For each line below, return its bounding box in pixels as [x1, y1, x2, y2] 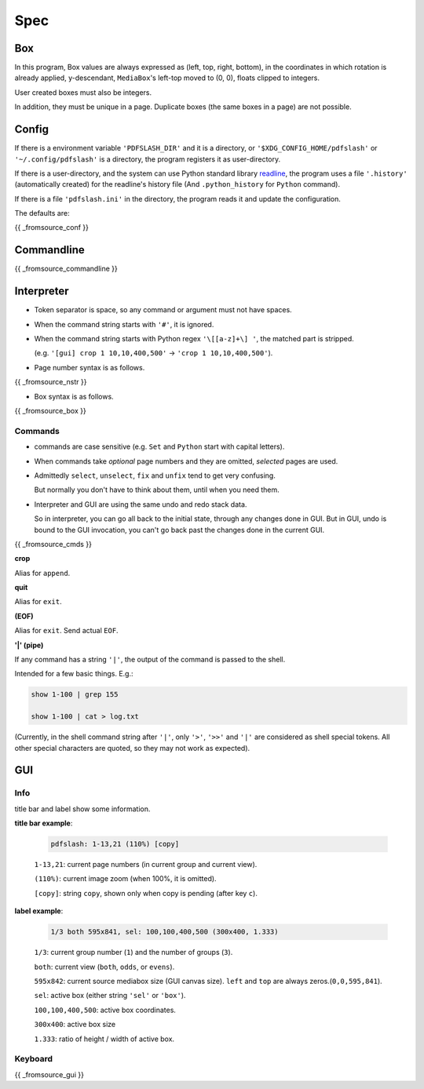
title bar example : [14, 818, 73, 828]
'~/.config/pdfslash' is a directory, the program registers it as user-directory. [14, 154, 281, 164]
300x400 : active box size [34, 1020, 116, 1029]
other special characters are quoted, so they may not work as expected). [14, 743, 250, 752]
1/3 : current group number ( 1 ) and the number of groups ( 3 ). [34, 948, 233, 957]
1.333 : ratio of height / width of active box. [34, 1034, 175, 1043]
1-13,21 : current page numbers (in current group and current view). [34, 860, 258, 869]
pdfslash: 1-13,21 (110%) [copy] [50, 840, 180, 849]
